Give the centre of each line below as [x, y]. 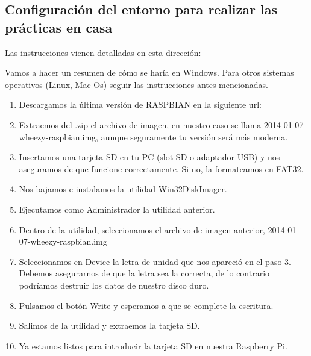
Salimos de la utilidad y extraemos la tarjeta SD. [109, 326]
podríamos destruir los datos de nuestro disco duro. [114, 285]
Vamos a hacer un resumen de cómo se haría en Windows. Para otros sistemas [149, 73]
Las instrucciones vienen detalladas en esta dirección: [103, 52]
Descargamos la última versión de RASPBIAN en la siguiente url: [140, 105]
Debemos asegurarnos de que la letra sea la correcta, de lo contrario [144, 273]
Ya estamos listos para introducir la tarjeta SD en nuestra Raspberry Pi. [153, 345]
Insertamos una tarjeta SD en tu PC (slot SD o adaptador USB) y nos [149, 157]
